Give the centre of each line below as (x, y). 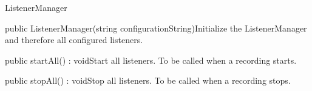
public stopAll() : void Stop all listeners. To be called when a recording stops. (148, 80)
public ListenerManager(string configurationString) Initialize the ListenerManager (156, 28)
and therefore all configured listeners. (74, 40)
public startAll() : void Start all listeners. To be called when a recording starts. (151, 60)
